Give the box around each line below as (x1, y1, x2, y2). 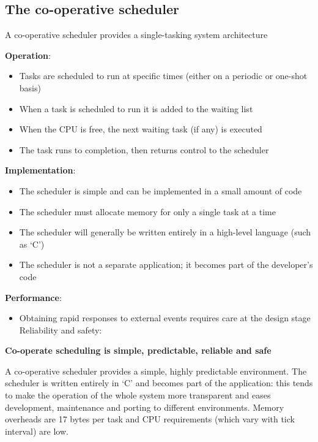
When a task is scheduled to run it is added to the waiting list (19, 102, 253, 115)
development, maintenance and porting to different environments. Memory (5, 400, 284, 413)
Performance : (5, 291, 62, 303)
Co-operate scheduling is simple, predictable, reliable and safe (5, 344, 272, 357)
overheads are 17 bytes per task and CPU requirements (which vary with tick (5, 413, 295, 425)
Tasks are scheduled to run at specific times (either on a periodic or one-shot (19, 69, 308, 82)
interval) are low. (5, 424, 68, 437)
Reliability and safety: (19, 323, 102, 336)
